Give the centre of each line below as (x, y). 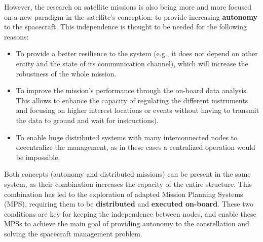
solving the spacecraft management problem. (73, 233)
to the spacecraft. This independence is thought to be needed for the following (126, 27)
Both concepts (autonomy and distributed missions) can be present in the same (127, 174)
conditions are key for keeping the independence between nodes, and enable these (130, 213)
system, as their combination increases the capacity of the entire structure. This (128, 184)
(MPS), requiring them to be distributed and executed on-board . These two (129, 204)
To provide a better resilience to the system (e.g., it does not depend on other (137, 53)
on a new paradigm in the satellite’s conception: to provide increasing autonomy (131, 16)
